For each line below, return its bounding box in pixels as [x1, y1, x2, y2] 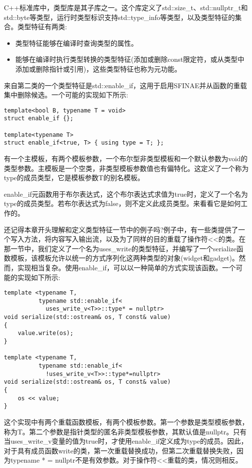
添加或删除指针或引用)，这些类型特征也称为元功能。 [15, 63, 182, 74]
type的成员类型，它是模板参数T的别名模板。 [4, 172, 144, 183]
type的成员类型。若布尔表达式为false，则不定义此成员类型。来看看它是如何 [4, 198, 241, 208]
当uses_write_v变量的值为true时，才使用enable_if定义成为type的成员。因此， [4, 436, 248, 446]
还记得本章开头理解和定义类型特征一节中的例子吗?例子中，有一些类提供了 [4, 224, 238, 234]
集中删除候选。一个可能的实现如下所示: [4, 90, 128, 100]
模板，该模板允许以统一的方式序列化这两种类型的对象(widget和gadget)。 [10, 253, 239, 263]
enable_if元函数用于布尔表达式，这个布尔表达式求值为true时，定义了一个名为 [4, 188, 248, 199]
